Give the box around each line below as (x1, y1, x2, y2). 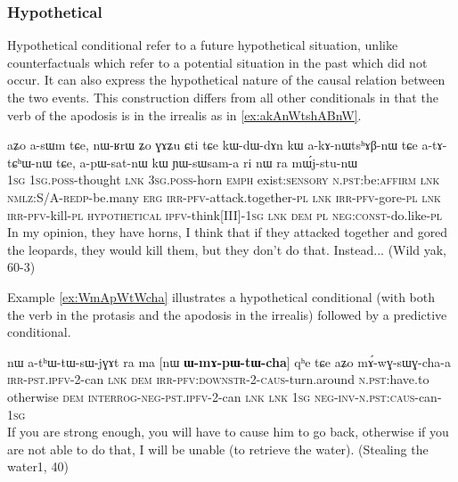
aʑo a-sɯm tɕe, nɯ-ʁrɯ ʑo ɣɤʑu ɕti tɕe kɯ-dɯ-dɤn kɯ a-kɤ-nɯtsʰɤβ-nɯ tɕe (7, 135, 418, 154)
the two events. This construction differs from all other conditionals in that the (7, 88, 438, 106)
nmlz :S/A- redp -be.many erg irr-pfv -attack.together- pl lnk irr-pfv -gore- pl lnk (7, 187, 441, 206)
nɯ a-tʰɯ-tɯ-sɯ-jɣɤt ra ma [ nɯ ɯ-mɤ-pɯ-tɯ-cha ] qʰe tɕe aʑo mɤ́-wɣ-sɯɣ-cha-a (7, 352, 451, 371)
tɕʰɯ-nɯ (7, 152, 53, 171)
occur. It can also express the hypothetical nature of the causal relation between (7, 70, 446, 89)
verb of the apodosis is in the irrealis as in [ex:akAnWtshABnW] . (7, 105, 362, 124)
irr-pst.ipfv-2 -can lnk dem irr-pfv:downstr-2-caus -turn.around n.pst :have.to (7, 370, 429, 388)
